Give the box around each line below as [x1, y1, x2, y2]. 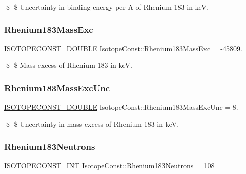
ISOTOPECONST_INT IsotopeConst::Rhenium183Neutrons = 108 [4, 160, 215, 170]
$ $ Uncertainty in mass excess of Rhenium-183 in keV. [6, 118, 179, 129]
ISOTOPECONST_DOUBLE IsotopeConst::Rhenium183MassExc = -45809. [4, 43, 242, 53]
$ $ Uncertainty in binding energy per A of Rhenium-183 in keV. [6, 2, 209, 12]
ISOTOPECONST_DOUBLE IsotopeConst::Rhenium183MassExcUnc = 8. [4, 101, 238, 112]
